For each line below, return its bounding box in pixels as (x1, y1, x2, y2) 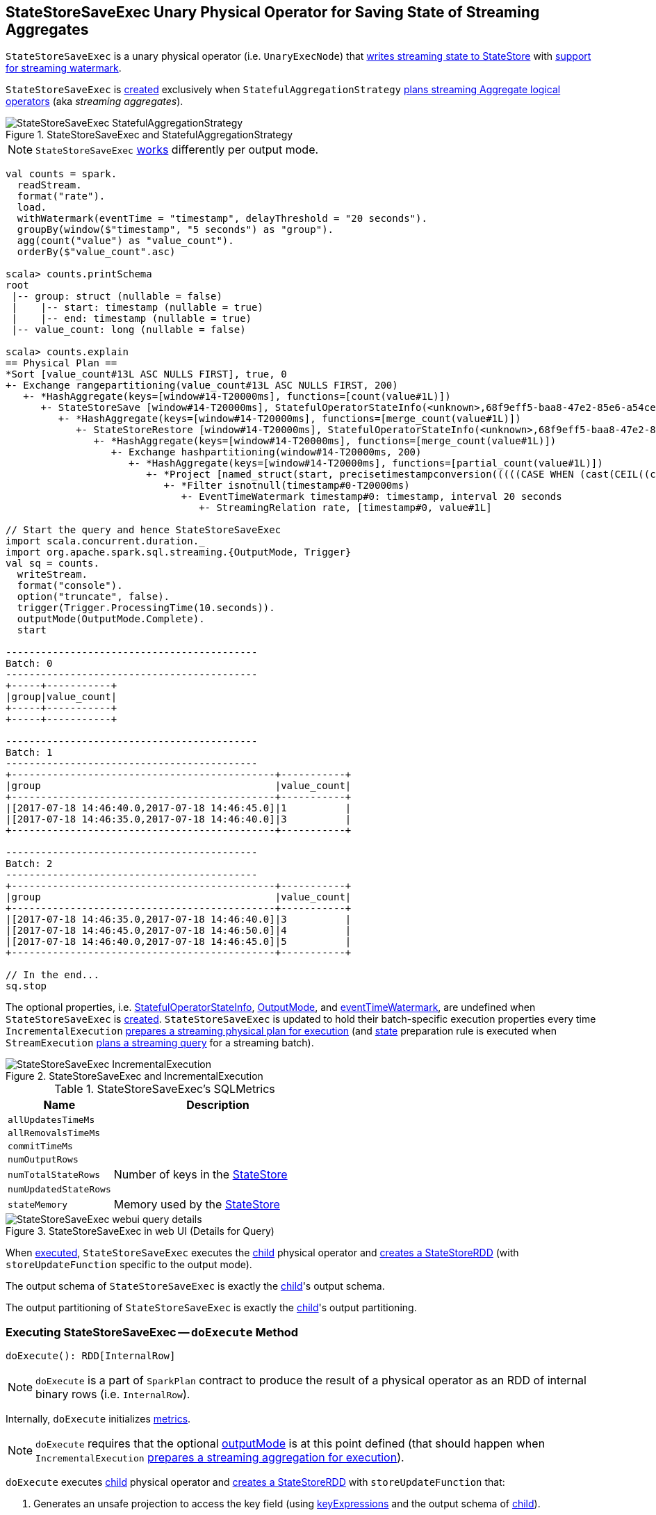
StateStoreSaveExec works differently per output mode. (35, 143, 319, 157)
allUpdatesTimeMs (8, 1115, 95, 1126)
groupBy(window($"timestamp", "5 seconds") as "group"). (17, 224, 334, 236)
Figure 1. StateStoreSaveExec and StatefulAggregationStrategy (6, 129, 293, 141)
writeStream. (17, 569, 88, 581)
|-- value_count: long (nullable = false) (11, 324, 246, 336)
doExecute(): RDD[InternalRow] (6, 1350, 176, 1362)
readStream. (17, 179, 82, 191)
